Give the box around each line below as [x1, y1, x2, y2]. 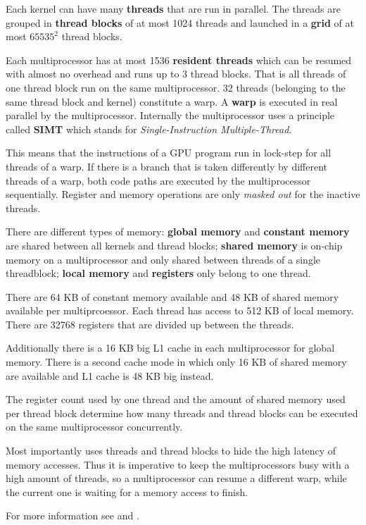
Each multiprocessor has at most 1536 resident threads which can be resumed [6, 52, 352, 67]
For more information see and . [6, 508, 139, 523]
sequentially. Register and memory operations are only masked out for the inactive [6, 187, 360, 202]
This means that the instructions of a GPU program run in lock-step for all [6, 145, 332, 160]
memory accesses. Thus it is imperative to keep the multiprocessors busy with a [6, 457, 350, 471]
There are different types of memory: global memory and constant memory [6, 224, 350, 239]
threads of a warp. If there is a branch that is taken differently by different [6, 159, 328, 173]
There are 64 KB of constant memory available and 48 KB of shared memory [6, 289, 339, 304]
